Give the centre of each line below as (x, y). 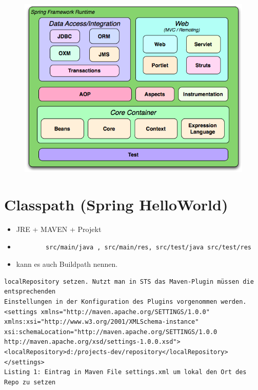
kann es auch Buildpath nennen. (67, 264)
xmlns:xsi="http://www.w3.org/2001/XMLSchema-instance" (102, 322)
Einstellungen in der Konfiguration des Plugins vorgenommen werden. (125, 302)
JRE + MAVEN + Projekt (59, 229)
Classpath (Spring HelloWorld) (116, 204)
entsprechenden (30, 292)
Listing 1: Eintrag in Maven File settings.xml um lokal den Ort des (125, 372)
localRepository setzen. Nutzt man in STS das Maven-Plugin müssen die (129, 281)
